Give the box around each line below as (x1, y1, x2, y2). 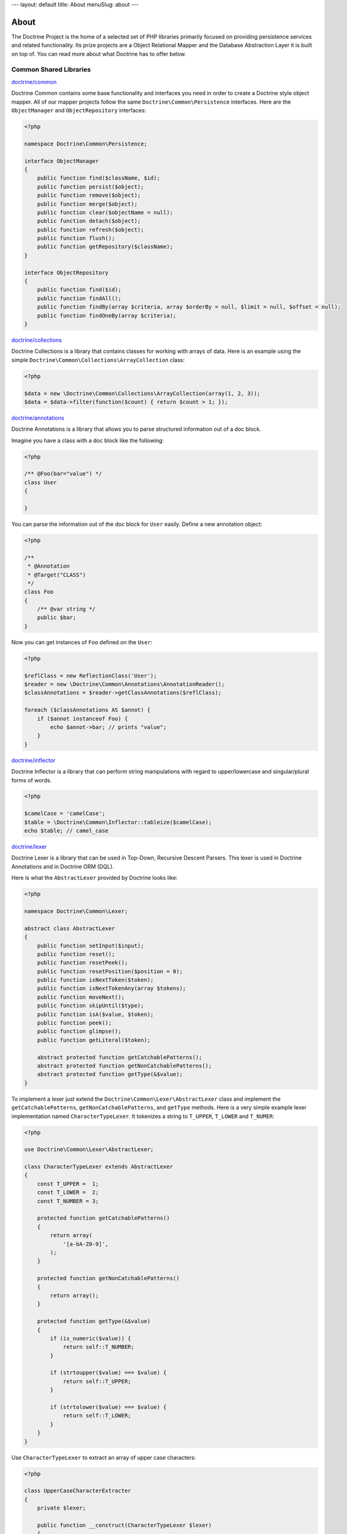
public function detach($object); (37, 218, 141, 225)
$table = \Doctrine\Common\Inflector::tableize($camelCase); (24, 819, 212, 825)
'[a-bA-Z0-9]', (63, 1240, 109, 1247)
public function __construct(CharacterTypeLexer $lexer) (37, 1522, 212, 1528)
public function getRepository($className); (37, 243, 173, 250)
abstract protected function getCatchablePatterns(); (37, 1054, 202, 1061)
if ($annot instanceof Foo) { (37, 715, 128, 722)
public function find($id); (37, 286, 122, 293)
